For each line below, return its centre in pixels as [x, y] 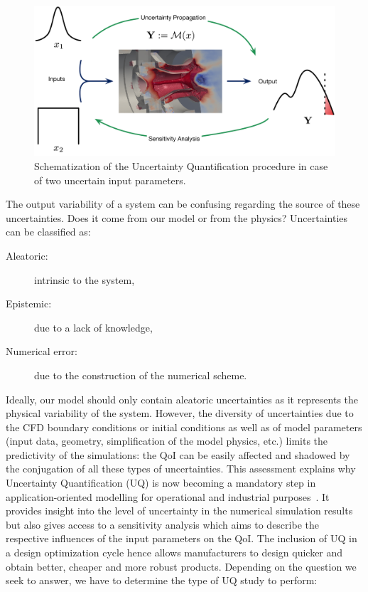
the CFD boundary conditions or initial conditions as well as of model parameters [184, 427]
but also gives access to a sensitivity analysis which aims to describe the [162, 524]
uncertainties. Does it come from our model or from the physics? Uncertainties [177, 217]
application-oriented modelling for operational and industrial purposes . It [168, 496]
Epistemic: [29, 303]
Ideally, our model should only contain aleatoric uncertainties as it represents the [182, 399]
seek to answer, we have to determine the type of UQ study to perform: [162, 580]
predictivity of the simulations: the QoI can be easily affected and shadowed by [178, 454]
